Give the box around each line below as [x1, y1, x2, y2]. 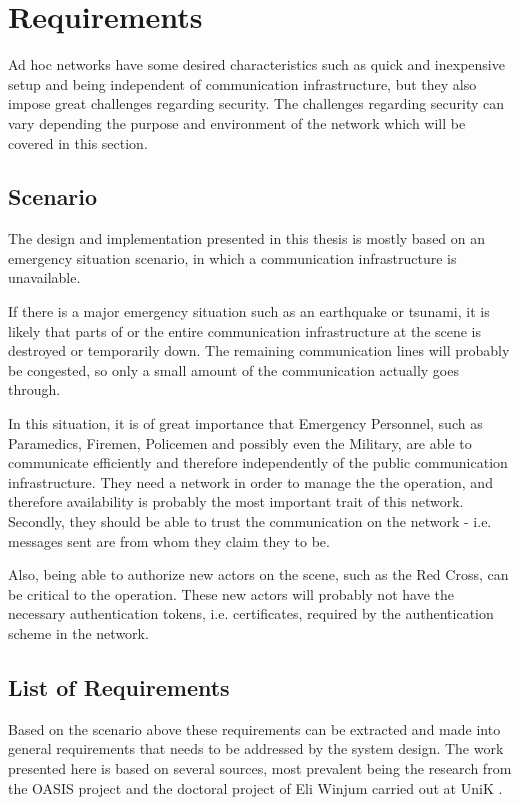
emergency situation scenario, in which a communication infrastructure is [8, 247, 457, 268]
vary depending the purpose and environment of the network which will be [8, 112, 466, 133]
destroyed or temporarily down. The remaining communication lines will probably [8, 340, 510, 361]
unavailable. [8, 267, 81, 288]
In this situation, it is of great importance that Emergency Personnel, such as [8, 413, 483, 434]
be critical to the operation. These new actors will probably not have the [8, 583, 454, 604]
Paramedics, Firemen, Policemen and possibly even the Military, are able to [8, 432, 472, 453]
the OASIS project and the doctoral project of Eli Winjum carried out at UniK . [8, 777, 503, 798]
